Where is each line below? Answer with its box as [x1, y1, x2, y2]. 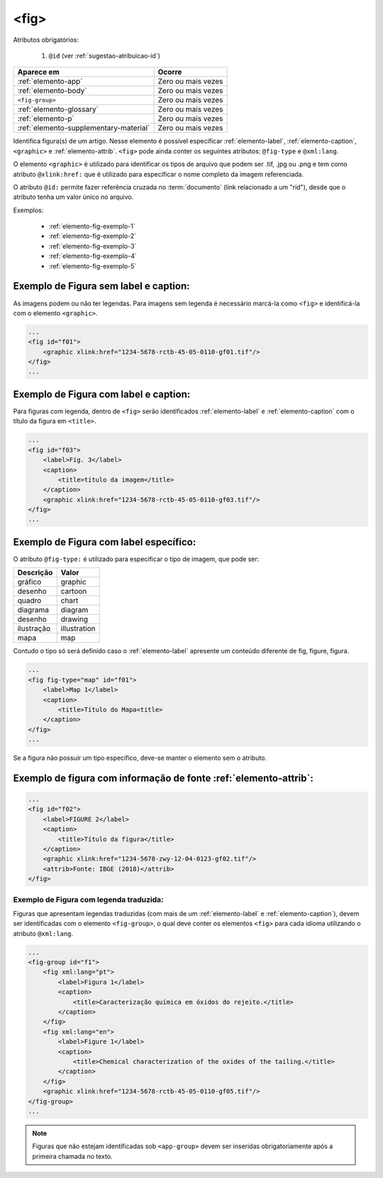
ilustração [17, 623, 51, 633]
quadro [17, 596, 42, 606]
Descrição [17, 568, 53, 578]
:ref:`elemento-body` [17, 86, 87, 96]
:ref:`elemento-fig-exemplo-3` [48, 241, 137, 250]
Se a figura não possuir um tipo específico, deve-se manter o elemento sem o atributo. [13, 753, 267, 763]
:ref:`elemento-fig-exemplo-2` [48, 231, 137, 241]
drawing [60, 614, 89, 624]
